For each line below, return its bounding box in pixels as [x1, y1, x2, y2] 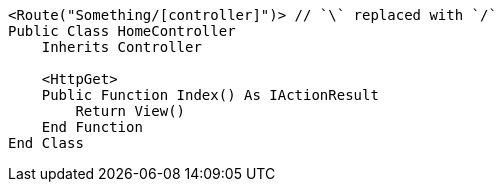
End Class [8, 135, 84, 151]
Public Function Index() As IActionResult [41, 87, 379, 103]
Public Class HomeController [8, 23, 236, 39]
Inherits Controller [41, 39, 202, 55]
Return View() [75, 103, 186, 119]
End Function [41, 119, 143, 135]
